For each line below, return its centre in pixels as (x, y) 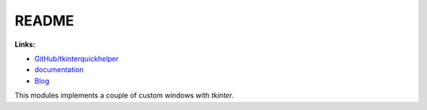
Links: (25, 44)
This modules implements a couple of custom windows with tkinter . (125, 96)
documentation (59, 70)
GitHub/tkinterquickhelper (77, 59)
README (44, 21)
